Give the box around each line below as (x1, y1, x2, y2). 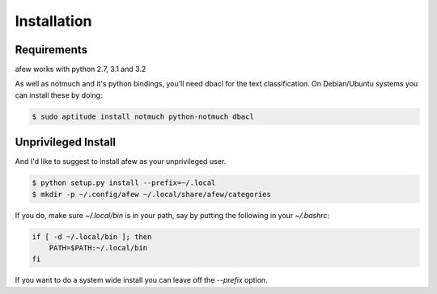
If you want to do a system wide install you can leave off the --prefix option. (15, 275, 268, 285)
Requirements (15, 43, 88, 57)
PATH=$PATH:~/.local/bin (49, 243, 148, 253)
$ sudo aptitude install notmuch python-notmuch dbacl (32, 111, 254, 121)
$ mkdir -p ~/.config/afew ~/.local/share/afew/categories (32, 190, 271, 199)
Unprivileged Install (15, 136, 117, 149)
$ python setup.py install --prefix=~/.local (32, 178, 216, 187)
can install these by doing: (15, 90, 103, 100)
